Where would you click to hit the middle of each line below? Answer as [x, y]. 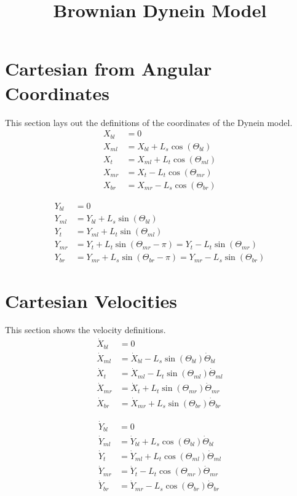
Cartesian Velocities [91, 300]
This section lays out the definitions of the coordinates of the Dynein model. [149, 122]
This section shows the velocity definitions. [85, 330]
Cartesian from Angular [109, 69]
